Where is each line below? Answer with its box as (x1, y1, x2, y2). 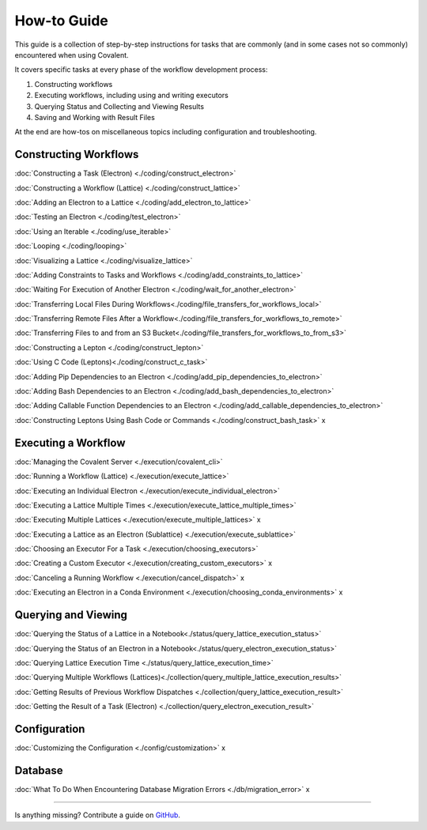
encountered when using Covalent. (14, 50, 130, 59)
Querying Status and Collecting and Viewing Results (34, 101, 205, 111)
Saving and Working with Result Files (34, 112, 156, 122)
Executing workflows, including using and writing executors (34, 91, 229, 100)
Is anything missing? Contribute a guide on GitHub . (14, 810, 181, 820)
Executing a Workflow (14, 436, 126, 450)
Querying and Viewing (14, 609, 128, 622)
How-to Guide (14, 12, 108, 29)
